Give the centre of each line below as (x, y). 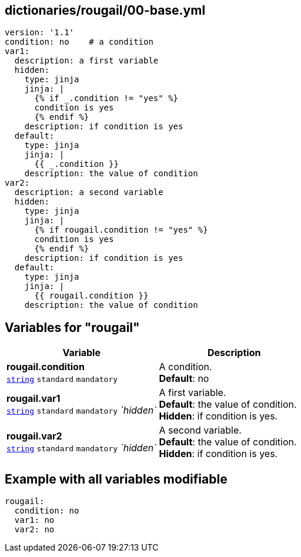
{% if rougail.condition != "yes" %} (121, 230)
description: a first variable (86, 61)
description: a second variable (89, 192)
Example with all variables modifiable (116, 479)
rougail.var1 (34, 399)
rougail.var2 (34, 436)
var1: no (34, 520)
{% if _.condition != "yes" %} (106, 98)
